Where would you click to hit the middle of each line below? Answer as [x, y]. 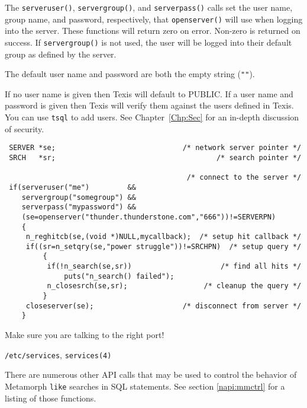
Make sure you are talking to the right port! [85, 335]
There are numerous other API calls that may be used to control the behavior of [151, 374]
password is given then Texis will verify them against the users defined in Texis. [149, 105]
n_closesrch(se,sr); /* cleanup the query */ [174, 286]
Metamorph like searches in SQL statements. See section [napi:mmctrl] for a [145, 386]
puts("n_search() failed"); [119, 276]
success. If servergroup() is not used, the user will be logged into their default [148, 42]
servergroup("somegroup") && [79, 197]
